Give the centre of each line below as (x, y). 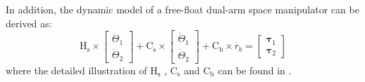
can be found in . (255, 70)
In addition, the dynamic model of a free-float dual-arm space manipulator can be (182, 9)
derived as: (29, 23)
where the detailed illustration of (76, 70)
